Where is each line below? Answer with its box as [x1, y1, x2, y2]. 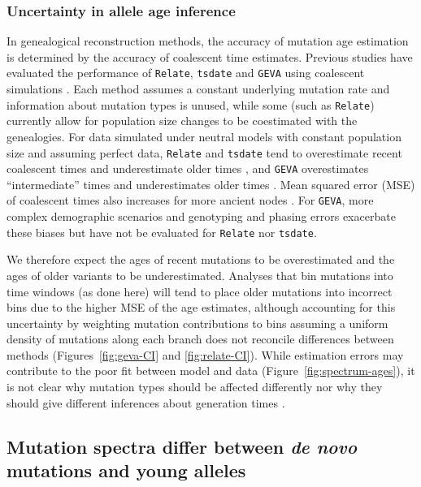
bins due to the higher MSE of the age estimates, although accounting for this [7, 299, 396, 316]
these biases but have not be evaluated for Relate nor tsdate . [7, 223, 317, 240]
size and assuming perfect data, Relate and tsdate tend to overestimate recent [7, 144, 402, 161]
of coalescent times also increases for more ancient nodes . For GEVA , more [7, 192, 374, 209]
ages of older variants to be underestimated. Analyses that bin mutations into [7, 266, 393, 283]
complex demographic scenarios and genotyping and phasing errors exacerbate [7, 208, 396, 225]
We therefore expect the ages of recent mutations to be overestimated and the [7, 251, 395, 268]
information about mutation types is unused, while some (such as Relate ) [7, 96, 375, 113]
